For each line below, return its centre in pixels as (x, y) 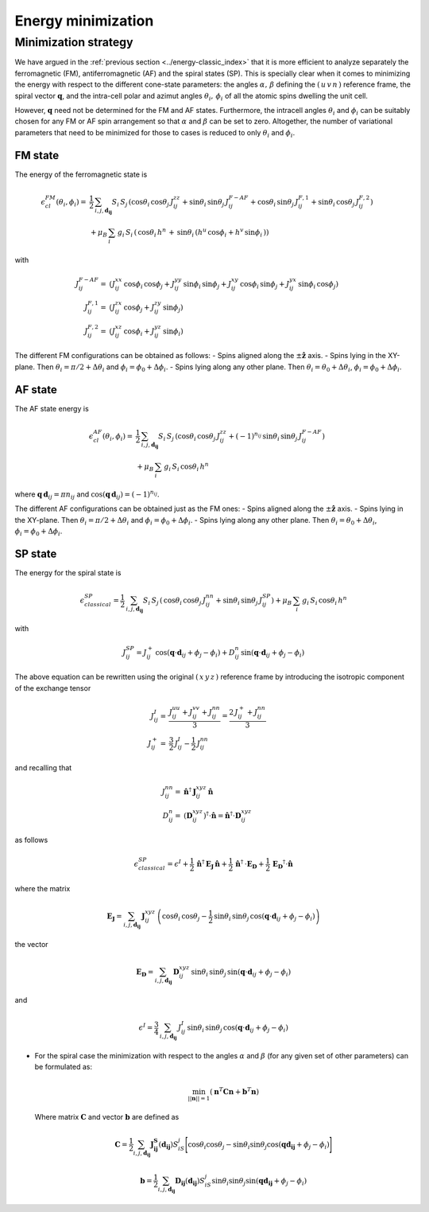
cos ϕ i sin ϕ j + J (265, 285)
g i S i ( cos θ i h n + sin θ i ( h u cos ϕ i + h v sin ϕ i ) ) (193, 233)
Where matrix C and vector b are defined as (107, 1117)
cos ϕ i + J (139, 332)
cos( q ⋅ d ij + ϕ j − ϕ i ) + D (195, 653)
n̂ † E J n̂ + (212, 864)
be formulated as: (64, 1067)
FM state (37, 155)
